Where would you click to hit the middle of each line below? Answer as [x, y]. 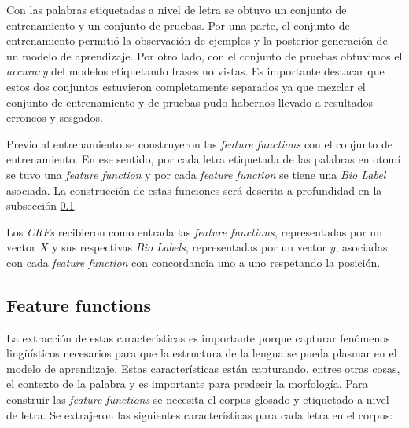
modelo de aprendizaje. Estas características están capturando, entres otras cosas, [203, 368]
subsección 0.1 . [42, 205]
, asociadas [361, 247]
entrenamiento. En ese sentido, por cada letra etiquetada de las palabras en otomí [204, 159]
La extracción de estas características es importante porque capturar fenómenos [198, 337]
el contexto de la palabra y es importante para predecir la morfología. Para [187, 384]
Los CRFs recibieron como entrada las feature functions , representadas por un [194, 231]
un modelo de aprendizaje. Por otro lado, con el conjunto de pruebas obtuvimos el [204, 55]
